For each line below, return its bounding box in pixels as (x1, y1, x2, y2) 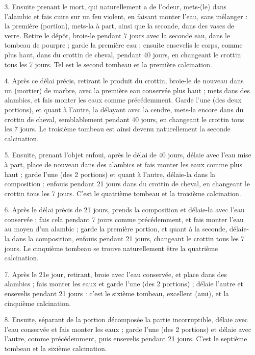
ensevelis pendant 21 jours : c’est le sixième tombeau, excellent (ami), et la (4, 288, 229, 299)
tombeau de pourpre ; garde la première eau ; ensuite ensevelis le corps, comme (4, 40, 243, 50)
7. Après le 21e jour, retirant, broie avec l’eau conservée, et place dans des (4, 269, 227, 279)
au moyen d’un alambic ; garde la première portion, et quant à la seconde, (4, 224, 228, 234)
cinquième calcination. (4, 298, 71, 308)
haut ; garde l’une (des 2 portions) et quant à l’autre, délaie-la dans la (4, 169, 216, 179)
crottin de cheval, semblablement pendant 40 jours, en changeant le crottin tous (4, 114, 244, 124)
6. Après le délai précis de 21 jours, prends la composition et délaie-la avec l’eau (4, 204, 245, 215)
